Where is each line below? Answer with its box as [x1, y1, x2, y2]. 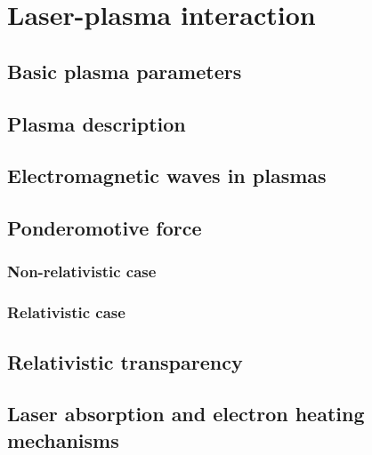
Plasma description [7, 109, 186, 137]
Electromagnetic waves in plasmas [7, 162, 327, 189]
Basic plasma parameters [7, 57, 242, 84]
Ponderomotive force [7, 214, 202, 242]
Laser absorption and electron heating [7, 400, 365, 427]
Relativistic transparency [7, 347, 243, 375]
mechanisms [7, 426, 119, 453]
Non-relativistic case [7, 260, 157, 283]
